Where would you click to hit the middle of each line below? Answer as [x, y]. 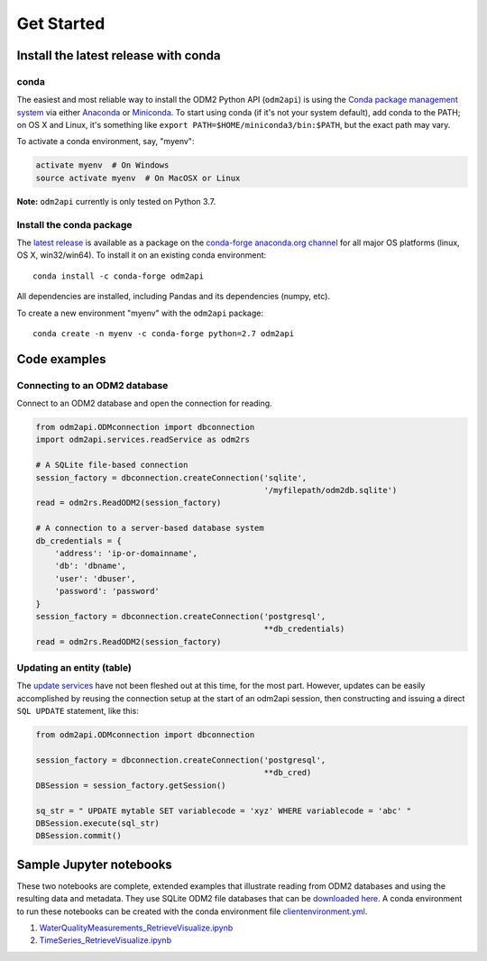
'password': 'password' [107, 591]
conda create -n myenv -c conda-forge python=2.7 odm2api [164, 333]
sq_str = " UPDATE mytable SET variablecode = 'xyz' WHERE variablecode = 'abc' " [224, 810]
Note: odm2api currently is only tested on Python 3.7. [116, 201]
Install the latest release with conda [119, 55]
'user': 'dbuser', [95, 578]
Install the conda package [74, 224]
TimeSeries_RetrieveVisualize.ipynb [105, 940]
